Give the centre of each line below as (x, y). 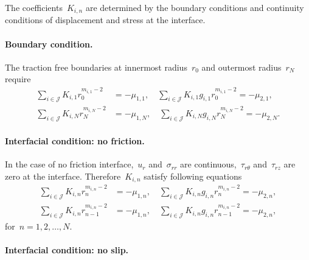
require (18, 79)
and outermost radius (241, 67)
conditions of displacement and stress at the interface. (105, 20)
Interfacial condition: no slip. (67, 250)
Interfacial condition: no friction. (75, 141)
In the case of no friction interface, (69, 164)
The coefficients (34, 7)
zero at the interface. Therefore (63, 176)
